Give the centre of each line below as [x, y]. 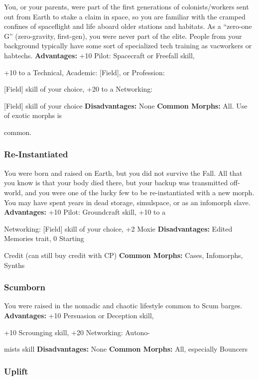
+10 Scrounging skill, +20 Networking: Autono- [77, 332]
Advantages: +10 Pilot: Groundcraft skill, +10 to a [85, 212]
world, [13, 192]
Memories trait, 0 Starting [44, 238]
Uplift [16, 371]
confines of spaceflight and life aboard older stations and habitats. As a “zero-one [128, 26]
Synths [14, 265]
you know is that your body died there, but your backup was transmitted [116, 183]
